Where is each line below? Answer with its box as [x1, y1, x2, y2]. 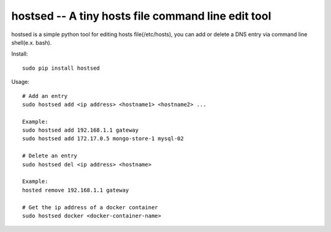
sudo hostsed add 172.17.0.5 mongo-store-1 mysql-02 [22, 135, 184, 142]
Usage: [11, 78, 30, 86]
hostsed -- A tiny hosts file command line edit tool [11, 9, 272, 23]
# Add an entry [22, 92, 68, 99]
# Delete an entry [22, 152, 78, 159]
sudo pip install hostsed [22, 64, 101, 72]
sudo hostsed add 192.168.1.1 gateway [22, 127, 139, 134]
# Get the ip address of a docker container [22, 204, 159, 211]
